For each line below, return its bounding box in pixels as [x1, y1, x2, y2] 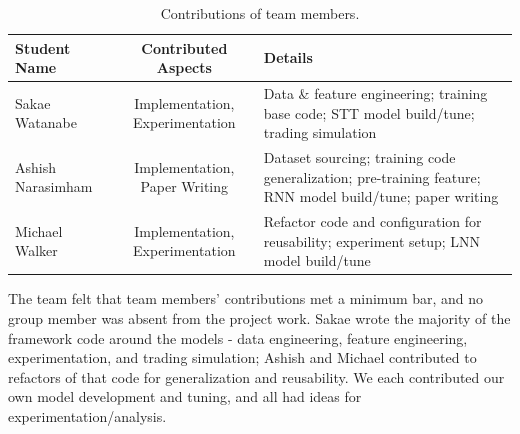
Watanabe [15, 112, 77, 133]
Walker [15, 240, 58, 261]
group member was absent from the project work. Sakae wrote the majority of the [8, 307, 511, 328]
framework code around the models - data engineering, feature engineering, [8, 327, 468, 348]
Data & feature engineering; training [263, 83, 488, 104]
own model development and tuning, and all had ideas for [8, 386, 362, 407]
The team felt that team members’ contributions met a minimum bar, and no [8, 288, 484, 309]
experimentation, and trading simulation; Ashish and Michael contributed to [8, 347, 477, 368]
